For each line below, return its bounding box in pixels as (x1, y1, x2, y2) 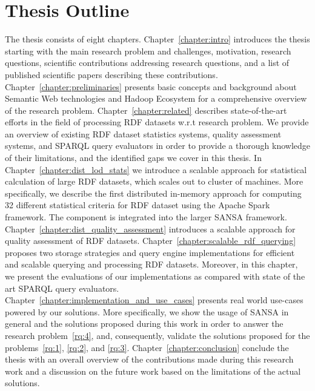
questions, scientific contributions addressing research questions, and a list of (5, 56, 290, 69)
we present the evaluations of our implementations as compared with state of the (5, 270, 305, 282)
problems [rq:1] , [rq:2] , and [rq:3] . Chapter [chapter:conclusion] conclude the (5, 341, 289, 353)
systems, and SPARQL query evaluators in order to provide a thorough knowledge (5, 139, 310, 152)
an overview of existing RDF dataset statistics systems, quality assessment (5, 127, 282, 140)
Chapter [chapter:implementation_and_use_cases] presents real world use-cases (5, 294, 303, 306)
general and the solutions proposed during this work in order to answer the (5, 317, 283, 330)
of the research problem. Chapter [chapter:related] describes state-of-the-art (5, 103, 287, 116)
